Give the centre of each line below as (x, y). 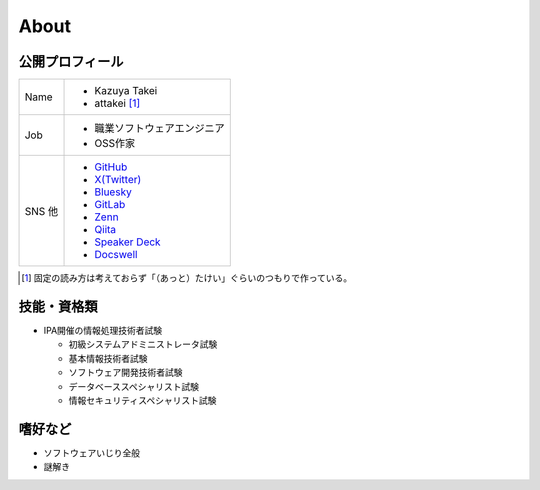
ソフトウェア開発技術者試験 (125, 372)
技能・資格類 (58, 306)
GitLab (110, 205)
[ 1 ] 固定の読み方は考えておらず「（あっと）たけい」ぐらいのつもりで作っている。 (187, 278)
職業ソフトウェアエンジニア (159, 128)
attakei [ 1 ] (117, 103)
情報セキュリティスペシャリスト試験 (142, 400)
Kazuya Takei (126, 91)
